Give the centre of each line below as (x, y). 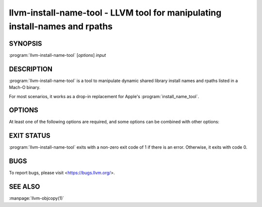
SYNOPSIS (25, 43)
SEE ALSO (25, 187)
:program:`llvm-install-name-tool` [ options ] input (57, 55)
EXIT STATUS (30, 136)
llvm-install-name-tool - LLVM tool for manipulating (115, 13)
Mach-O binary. (25, 87)
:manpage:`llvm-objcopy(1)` (37, 198)
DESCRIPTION (31, 69)
